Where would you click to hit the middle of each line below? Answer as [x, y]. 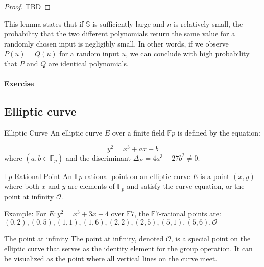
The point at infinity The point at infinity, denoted [84, 238]
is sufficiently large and [129, 23]
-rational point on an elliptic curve [136, 176]
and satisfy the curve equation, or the [186, 186]
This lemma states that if [44, 23]
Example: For [25, 214]
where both [22, 186]
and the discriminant [98, 157]
